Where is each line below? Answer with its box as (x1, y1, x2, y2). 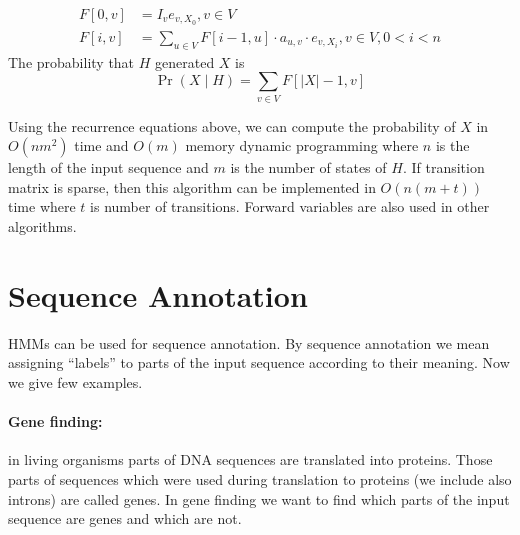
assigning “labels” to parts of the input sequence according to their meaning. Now (8, 352, 510, 373)
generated (155, 51, 215, 72)
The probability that (8, 51, 135, 72)
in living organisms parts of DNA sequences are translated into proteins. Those (8, 449, 493, 470)
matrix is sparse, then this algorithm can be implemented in (8, 176, 376, 197)
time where (8, 196, 76, 217)
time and (74, 135, 129, 156)
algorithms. (8, 216, 77, 237)
